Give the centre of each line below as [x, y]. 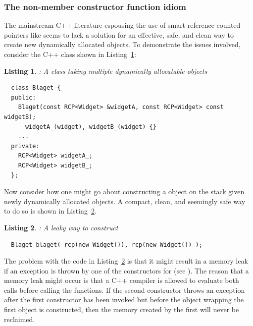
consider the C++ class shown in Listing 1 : [70, 54]
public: [24, 97]
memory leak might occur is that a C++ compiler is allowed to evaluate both [122, 280]
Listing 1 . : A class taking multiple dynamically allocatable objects [106, 71]
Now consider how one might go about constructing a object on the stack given [124, 191]
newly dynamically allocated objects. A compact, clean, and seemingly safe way [125, 201]
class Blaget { [36, 88]
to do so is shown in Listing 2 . [50, 211]
